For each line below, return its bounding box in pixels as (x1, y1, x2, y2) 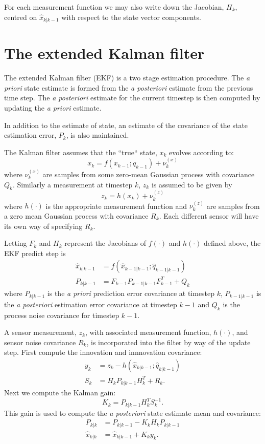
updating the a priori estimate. (4, 102, 102, 113)
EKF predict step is (4, 247, 66, 258)
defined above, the (204, 238, 261, 248)
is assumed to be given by (151, 179, 232, 189)
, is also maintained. (66, 130, 129, 140)
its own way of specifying (4, 220, 83, 231)
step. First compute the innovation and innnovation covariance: (4, 347, 202, 357)
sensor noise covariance (4, 336, 76, 347)
